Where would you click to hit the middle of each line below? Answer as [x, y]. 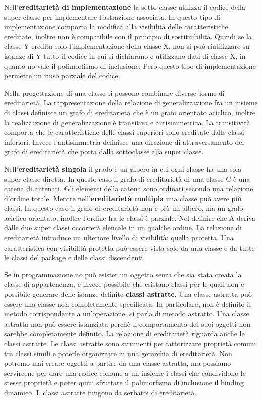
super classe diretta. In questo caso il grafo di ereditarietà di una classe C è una [127, 178]
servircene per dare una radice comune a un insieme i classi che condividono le [125, 373]
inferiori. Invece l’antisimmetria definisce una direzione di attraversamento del [124, 142]
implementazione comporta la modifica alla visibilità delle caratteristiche [116, 26]
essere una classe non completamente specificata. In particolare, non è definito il [128, 304]
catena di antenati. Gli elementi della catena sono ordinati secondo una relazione [129, 188]
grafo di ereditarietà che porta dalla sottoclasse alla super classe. [104, 152]
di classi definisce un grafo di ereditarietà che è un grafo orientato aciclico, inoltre [130, 112]
